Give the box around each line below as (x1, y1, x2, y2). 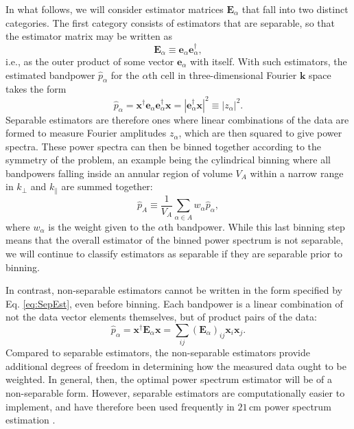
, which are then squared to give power (178, 126, 342, 140)
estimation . (5, 413, 56, 427)
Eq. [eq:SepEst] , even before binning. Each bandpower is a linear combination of (5, 296, 343, 310)
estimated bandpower (5, 67, 95, 82)
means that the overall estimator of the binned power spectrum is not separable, (5, 233, 344, 247)
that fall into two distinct (241, 2, 349, 16)
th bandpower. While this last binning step (164, 219, 345, 233)
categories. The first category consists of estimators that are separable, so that (5, 15, 335, 30)
